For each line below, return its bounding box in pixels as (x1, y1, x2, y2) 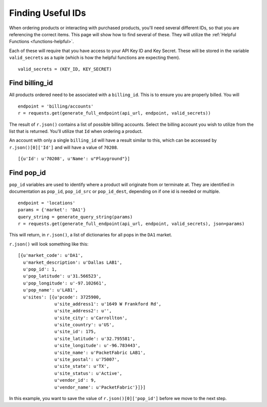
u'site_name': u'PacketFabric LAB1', (54, 349, 146, 355)
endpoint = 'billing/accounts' (18, 103, 94, 109)
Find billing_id (9, 79, 53, 87)
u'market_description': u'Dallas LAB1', (23, 259, 123, 265)
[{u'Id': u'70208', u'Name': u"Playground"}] (18, 156, 131, 162)
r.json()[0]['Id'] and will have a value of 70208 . (9, 144, 119, 150)
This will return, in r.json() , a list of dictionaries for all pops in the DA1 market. (9, 232, 173, 238)
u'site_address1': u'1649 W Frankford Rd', (54, 301, 162, 307)
